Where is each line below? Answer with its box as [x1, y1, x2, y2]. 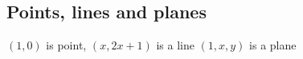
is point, [46, 37, 87, 53]
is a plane [249, 37, 297, 53]
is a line [156, 37, 194, 53]
